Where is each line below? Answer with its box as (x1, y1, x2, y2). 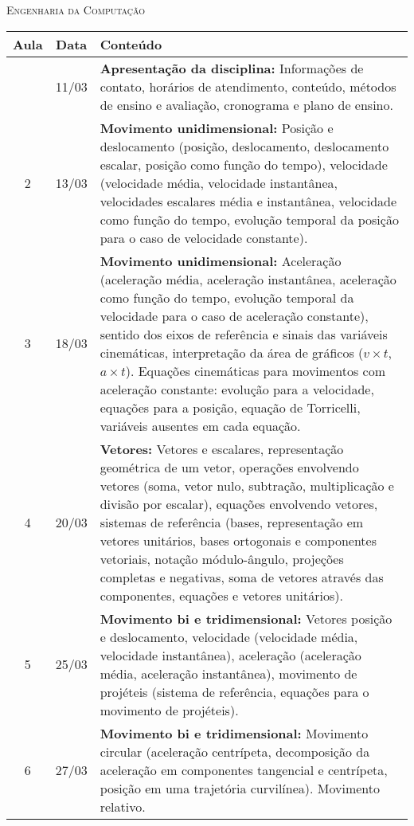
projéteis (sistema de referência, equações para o (100, 682, 369, 701)
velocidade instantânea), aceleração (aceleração (100, 645, 361, 664)
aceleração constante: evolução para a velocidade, (100, 379, 374, 398)
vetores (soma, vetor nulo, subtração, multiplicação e (100, 476, 394, 495)
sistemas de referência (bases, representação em (100, 512, 364, 531)
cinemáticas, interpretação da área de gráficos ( (100, 343, 364, 362)
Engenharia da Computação (6, 2, 146, 18)
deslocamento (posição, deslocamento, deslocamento (100, 136, 389, 155)
